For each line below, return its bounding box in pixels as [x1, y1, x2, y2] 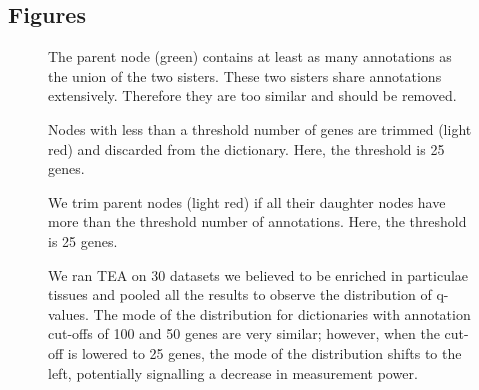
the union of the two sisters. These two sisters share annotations [48, 65, 442, 86]
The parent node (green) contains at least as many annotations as [48, 46, 452, 67]
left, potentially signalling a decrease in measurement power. [48, 362, 418, 383]
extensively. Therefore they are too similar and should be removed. [48, 85, 457, 106]
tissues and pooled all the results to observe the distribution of [48, 284, 432, 305]
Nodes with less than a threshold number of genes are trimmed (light [48, 118, 472, 139]
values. [48, 303, 89, 324]
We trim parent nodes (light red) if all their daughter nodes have [48, 191, 446, 212]
